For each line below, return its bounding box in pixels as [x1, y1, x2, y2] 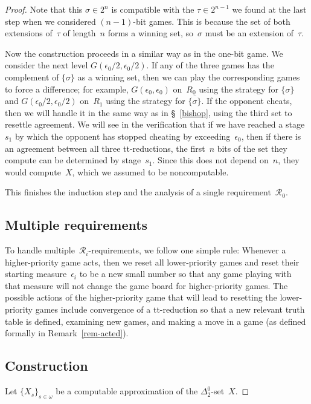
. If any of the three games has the [146, 59, 274, 71]
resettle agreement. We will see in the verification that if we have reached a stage [5, 118, 305, 131]
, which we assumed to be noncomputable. [72, 165, 229, 178]
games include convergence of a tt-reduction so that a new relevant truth [35, 303, 305, 316]
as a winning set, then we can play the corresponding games [77, 70, 300, 83]
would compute [5, 165, 61, 178]
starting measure [5, 267, 67, 280]
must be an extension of [205, 27, 294, 39]
